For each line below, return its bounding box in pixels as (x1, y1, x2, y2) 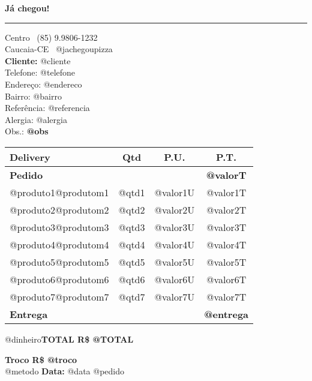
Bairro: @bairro (5, 89, 62, 102)
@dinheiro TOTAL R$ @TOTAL (5, 332, 134, 345)
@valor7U (154, 289, 195, 304)
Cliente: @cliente (5, 54, 71, 67)
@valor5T (206, 254, 247, 269)
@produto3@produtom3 (10, 220, 109, 234)
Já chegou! (5, 2, 50, 14)
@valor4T (206, 237, 247, 251)
